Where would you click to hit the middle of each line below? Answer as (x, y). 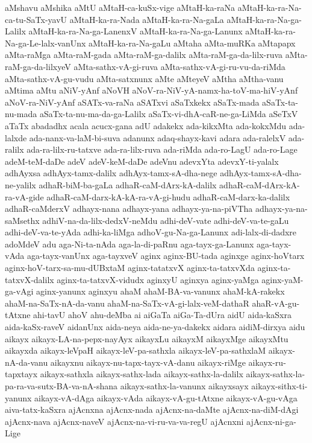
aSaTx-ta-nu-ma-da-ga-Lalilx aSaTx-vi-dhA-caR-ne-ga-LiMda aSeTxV (169, 114)
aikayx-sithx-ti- (279, 386)
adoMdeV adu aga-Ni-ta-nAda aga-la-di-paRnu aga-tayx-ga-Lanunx (129, 244)
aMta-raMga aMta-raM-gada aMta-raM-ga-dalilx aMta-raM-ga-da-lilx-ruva (144, 55)
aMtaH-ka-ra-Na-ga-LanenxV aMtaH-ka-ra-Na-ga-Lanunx (136, 31)
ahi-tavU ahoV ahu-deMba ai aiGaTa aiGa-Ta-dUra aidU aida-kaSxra (162, 315)
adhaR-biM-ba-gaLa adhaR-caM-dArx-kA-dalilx (128, 184)
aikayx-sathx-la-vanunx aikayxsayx (184, 386)
